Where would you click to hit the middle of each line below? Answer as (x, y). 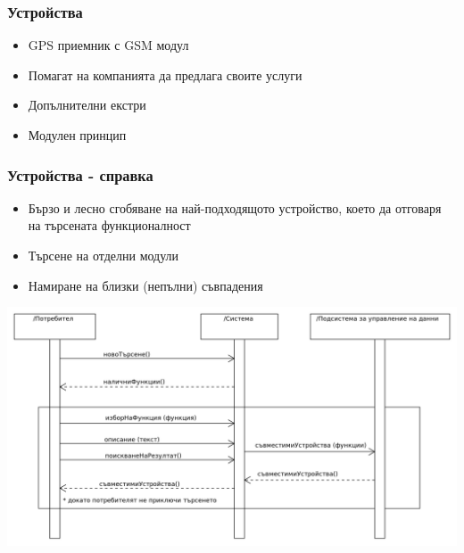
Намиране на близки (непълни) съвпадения (145, 285)
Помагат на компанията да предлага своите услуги (165, 74)
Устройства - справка (80, 174)
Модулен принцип (77, 135)
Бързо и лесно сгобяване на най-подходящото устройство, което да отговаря (235, 207)
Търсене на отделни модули (104, 255)
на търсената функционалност (109, 225)
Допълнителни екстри (87, 105)
